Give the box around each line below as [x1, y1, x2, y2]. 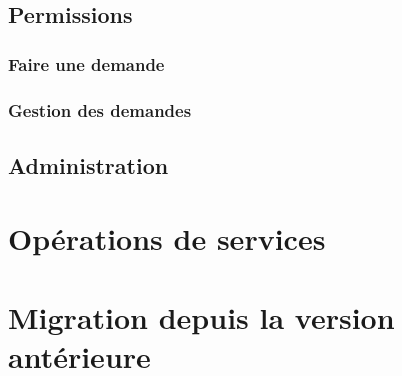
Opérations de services [8, 218, 326, 259]
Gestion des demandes [8, 97, 192, 122]
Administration [8, 149, 169, 180]
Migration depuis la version [8, 296, 395, 337]
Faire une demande [8, 51, 165, 76]
